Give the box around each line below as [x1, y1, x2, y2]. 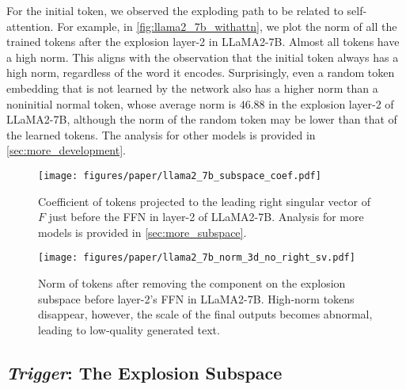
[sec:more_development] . [6, 142, 127, 158]
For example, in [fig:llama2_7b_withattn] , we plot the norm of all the [57, 17, 397, 34]
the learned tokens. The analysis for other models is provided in [6, 126, 316, 143]
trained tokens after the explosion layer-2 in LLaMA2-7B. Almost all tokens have [6, 33, 400, 50]
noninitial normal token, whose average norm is [6, 95, 236, 112]
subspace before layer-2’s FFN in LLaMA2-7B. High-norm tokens [38, 290, 355, 307]
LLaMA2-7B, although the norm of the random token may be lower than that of [6, 111, 397, 128]
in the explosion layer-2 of [268, 95, 394, 112]
